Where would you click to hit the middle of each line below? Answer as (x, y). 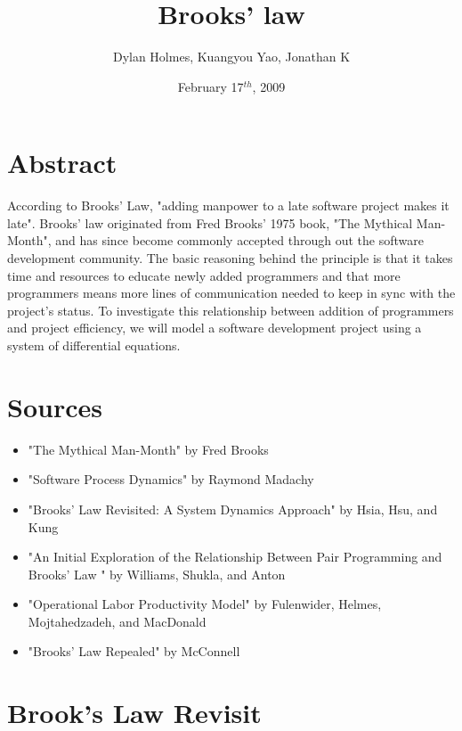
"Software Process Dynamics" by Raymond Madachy (171, 479)
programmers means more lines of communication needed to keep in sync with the (231, 293)
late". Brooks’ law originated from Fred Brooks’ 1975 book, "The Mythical (210, 222)
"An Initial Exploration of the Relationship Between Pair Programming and (235, 557)
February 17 (211, 86)
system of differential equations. (94, 345)
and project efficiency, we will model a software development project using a (215, 328)
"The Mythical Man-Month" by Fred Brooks (148, 449)
